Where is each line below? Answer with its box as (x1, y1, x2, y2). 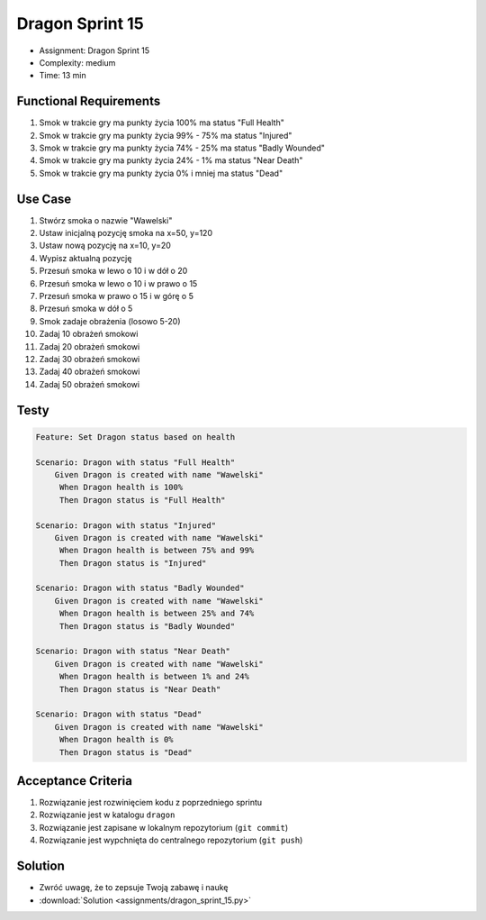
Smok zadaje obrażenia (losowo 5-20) (39, 315, 181, 326)
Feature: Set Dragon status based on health (35, 432, 236, 442)
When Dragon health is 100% (58, 482, 184, 493)
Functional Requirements (16, 94, 161, 109)
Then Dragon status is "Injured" (58, 558, 207, 568)
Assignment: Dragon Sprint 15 (39, 45, 150, 56)
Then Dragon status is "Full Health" (58, 495, 226, 505)
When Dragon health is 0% (58, 734, 175, 745)
